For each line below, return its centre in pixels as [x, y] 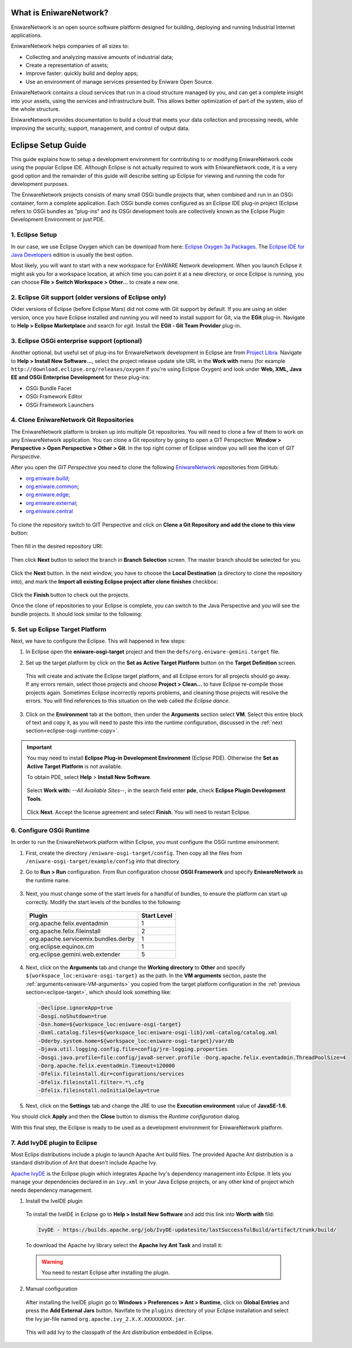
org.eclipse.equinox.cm [62, 946]
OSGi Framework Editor [54, 397]
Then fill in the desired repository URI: [57, 547]
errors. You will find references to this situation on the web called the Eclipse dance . [128, 701]
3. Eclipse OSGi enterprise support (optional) [77, 341]
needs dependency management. [52, 1190]
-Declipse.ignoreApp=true [75, 1008]
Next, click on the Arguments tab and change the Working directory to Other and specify [135, 967]
